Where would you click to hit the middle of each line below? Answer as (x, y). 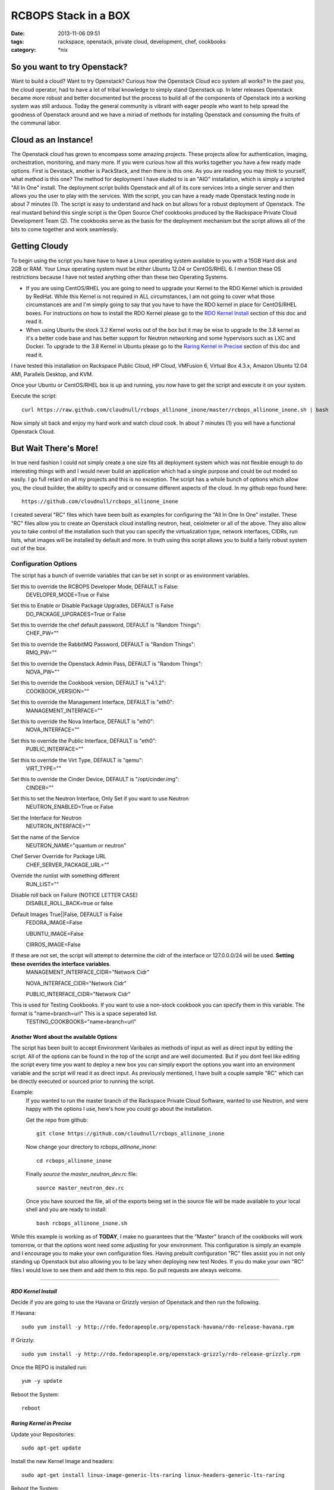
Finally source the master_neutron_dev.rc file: (82, 1174)
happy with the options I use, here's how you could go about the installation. (119, 1109)
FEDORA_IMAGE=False (54, 923)
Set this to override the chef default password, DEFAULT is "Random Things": (106, 625)
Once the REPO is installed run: (49, 1367)
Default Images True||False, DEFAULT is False (67, 914)
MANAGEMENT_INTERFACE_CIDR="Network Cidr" (88, 972)
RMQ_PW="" (41, 653)
